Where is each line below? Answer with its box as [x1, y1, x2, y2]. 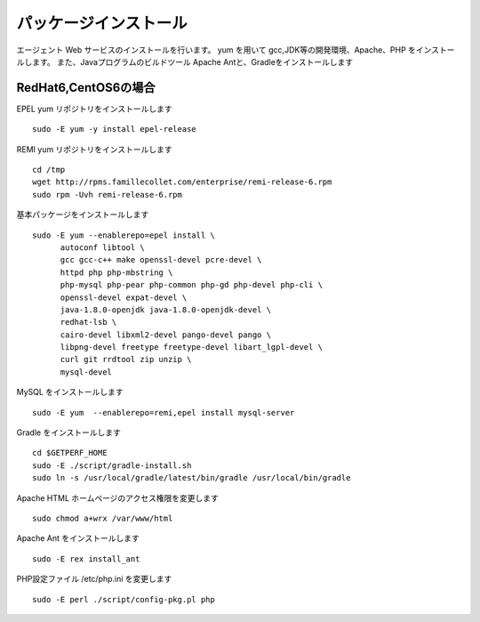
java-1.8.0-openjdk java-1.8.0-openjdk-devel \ [60, 304, 271, 315]
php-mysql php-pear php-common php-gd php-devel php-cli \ [60, 280, 324, 290]
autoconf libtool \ [60, 242, 146, 253]
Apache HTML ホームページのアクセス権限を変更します [16, 492, 220, 503]
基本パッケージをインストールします [16, 209, 149, 220]
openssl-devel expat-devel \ [60, 292, 188, 303]
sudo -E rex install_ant [32, 553, 140, 564]
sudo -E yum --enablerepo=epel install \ [32, 230, 215, 240]
